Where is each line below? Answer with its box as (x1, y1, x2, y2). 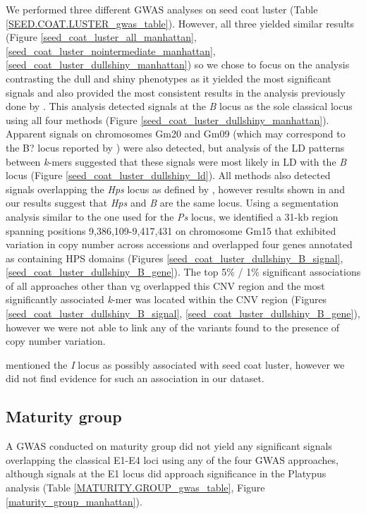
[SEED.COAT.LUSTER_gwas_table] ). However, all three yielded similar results (6, 16, 354, 30)
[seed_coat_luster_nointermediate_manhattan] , (6, 43, 216, 58)
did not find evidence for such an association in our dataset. (6, 371, 264, 386)
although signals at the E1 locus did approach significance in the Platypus (6, 466, 327, 481)
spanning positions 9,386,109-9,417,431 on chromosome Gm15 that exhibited (6, 223, 336, 238)
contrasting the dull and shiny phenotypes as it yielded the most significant (6, 71, 331, 85)
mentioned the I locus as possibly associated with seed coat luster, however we (6, 357, 345, 372)
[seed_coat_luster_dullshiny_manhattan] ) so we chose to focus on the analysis (6, 57, 350, 72)
